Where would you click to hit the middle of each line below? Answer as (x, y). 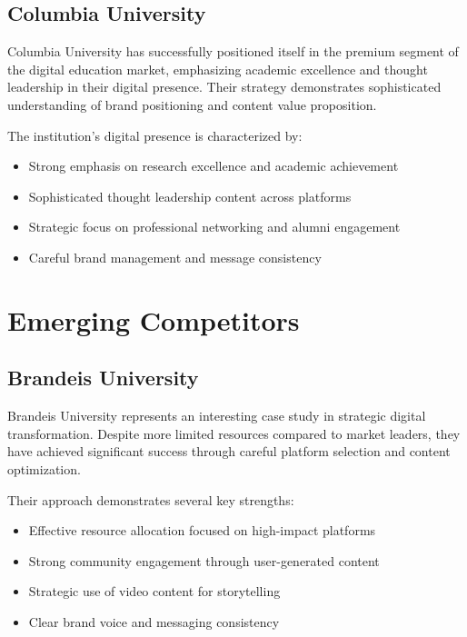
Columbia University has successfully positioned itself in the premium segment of (233, 51)
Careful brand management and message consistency (175, 257)
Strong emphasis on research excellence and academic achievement (214, 166)
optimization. (44, 468)
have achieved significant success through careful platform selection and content (229, 451)
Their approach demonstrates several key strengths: (151, 499)
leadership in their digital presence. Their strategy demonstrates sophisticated (224, 87)
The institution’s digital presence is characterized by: (155, 135)
